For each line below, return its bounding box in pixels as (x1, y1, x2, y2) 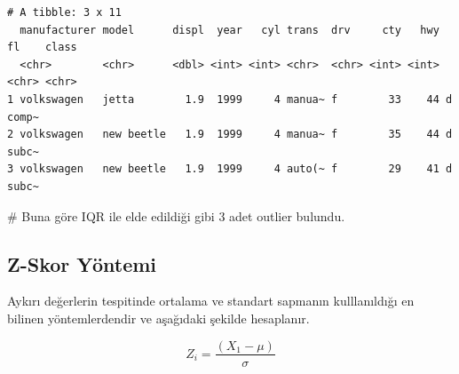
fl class (7, 41, 77, 54)
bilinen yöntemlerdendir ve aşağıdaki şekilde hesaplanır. (7, 308, 310, 327)
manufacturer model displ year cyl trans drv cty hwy (20, 23, 439, 36)
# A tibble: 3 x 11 (7, 6, 122, 19)
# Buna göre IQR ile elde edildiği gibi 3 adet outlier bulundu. (7, 206, 345, 225)
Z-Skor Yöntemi (7, 250, 157, 277)
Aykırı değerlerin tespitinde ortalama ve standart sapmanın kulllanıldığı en (7, 291, 415, 310)
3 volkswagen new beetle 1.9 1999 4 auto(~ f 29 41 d (7, 163, 453, 176)
